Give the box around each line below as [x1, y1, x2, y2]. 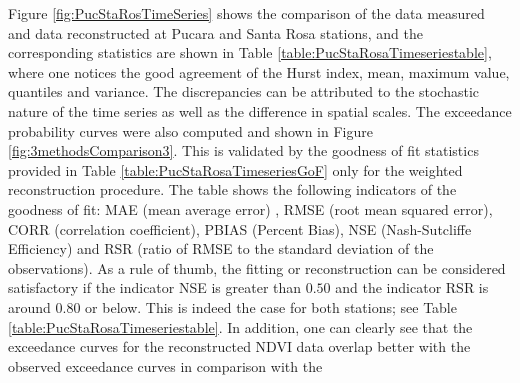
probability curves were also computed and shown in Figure [8, 120, 373, 141]
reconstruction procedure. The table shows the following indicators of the [8, 179, 457, 200]
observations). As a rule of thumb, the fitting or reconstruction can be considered [8, 257, 506, 278]
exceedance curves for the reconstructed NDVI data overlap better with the [8, 336, 471, 357]
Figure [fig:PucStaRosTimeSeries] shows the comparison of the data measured [8, 3, 485, 23]
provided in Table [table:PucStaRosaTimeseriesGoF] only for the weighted [8, 159, 463, 180]
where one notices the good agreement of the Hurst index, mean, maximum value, [8, 61, 510, 82]
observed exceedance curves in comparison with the [8, 355, 323, 376]
